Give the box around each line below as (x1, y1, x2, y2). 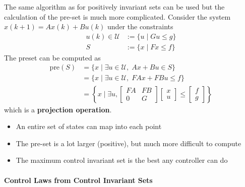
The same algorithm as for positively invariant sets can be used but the (4, 2, 225, 12)
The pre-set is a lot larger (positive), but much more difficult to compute (16, 138, 241, 148)
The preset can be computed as (4, 52, 101, 63)
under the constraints (107, 21, 173, 32)
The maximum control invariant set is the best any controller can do (16, 155, 228, 165)
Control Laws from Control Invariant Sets (4, 174, 153, 185)
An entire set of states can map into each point (16, 121, 162, 132)
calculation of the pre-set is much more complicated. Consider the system (4, 11, 231, 22)
